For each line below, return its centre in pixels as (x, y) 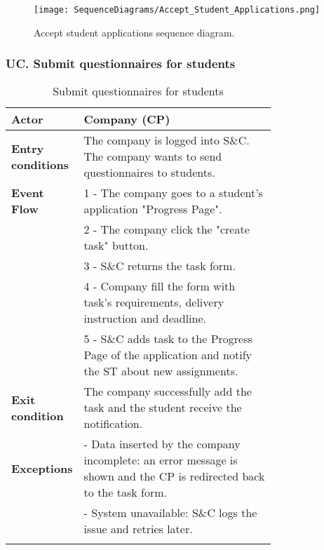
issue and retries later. (138, 529)
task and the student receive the (163, 408)
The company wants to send (153, 156)
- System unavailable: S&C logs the (170, 513)
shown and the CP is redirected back (174, 476)
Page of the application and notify (168, 355)
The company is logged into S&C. (167, 140)
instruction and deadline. (145, 318)
